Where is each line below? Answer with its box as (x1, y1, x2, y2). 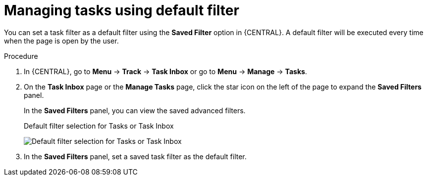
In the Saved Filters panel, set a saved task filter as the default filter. (24, 152, 247, 161)
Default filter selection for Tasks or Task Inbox (24, 121, 174, 130)
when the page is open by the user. (4, 36, 119, 45)
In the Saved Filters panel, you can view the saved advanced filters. (24, 106, 246, 115)
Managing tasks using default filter (4, 2, 239, 19)
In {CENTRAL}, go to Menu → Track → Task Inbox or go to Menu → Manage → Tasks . (24, 67, 307, 76)
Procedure (4, 51, 38, 60)
